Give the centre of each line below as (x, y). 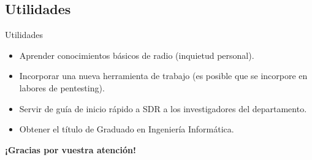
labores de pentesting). (62, 87)
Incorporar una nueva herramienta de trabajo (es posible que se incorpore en (163, 76)
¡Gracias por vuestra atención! (70, 149)
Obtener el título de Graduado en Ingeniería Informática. (127, 129)
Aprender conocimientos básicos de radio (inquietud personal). (137, 55)
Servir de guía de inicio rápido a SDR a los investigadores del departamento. (163, 108)
